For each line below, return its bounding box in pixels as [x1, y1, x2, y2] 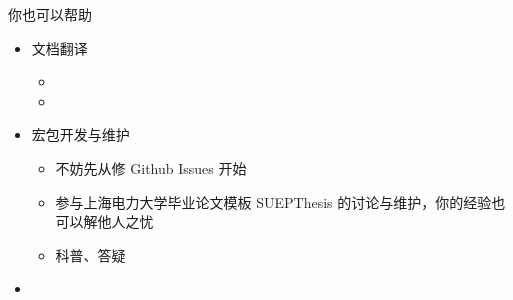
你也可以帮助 [8, 4, 92, 24]
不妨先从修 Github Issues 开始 [55, 157, 247, 178]
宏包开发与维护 [31, 124, 130, 145]
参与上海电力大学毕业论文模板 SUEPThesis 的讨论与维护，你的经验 [55, 191, 492, 212]
